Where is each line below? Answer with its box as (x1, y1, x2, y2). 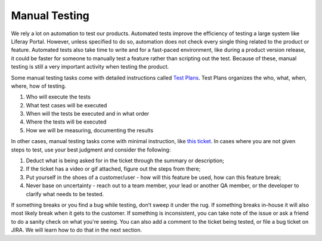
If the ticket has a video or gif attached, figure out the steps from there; (26, 165, 201, 172)
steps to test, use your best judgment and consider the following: (11, 146, 171, 153)
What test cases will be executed (26, 101, 107, 109)
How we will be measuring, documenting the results (26, 126, 154, 134)
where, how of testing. (11, 82, 67, 89)
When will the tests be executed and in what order (26, 110, 149, 118)
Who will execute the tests (26, 93, 91, 101)
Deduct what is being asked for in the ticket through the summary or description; (26, 157, 225, 164)
